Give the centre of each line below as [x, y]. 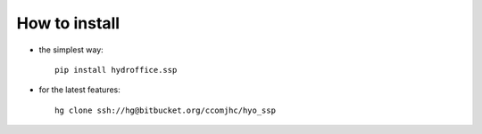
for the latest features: [79, 90]
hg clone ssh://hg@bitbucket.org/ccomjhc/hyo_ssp [166, 110]
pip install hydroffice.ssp [116, 70]
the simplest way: [71, 50]
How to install [68, 23]
